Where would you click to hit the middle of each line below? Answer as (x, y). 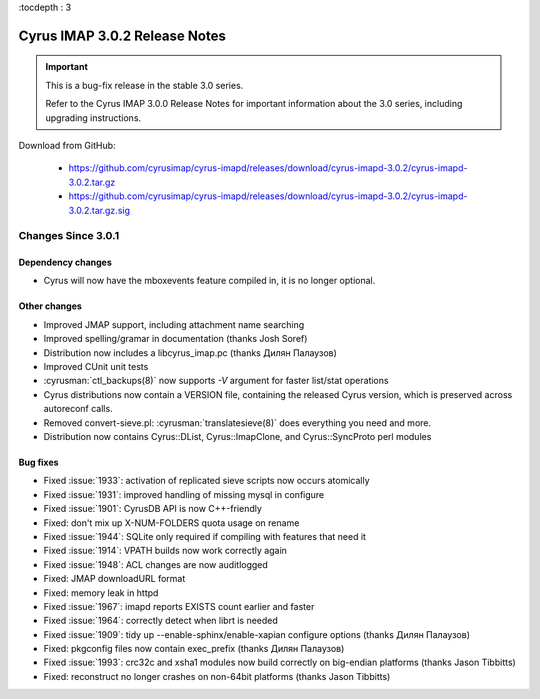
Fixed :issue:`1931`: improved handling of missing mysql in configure (184, 494)
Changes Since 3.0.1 (69, 236)
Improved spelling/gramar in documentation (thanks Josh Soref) (175, 339)
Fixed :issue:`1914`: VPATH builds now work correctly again (165, 551)
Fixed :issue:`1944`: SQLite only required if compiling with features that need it (205, 536)
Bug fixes (38, 462)
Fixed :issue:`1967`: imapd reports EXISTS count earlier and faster (179, 606)
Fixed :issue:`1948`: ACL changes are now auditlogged (156, 564)
